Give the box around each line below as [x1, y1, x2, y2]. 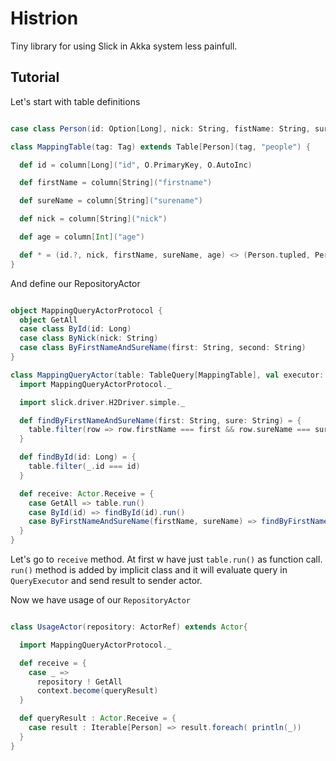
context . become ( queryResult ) [36, 686, 159, 696]
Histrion [10, 7, 79, 30]
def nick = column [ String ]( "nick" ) [19, 214, 168, 224]
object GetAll [19, 315, 78, 325]
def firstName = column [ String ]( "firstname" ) [19, 178, 213, 188]
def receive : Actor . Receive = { [19, 488, 155, 499]
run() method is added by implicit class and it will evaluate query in [10, 564, 288, 576]
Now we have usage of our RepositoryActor [10, 594, 192, 606]
